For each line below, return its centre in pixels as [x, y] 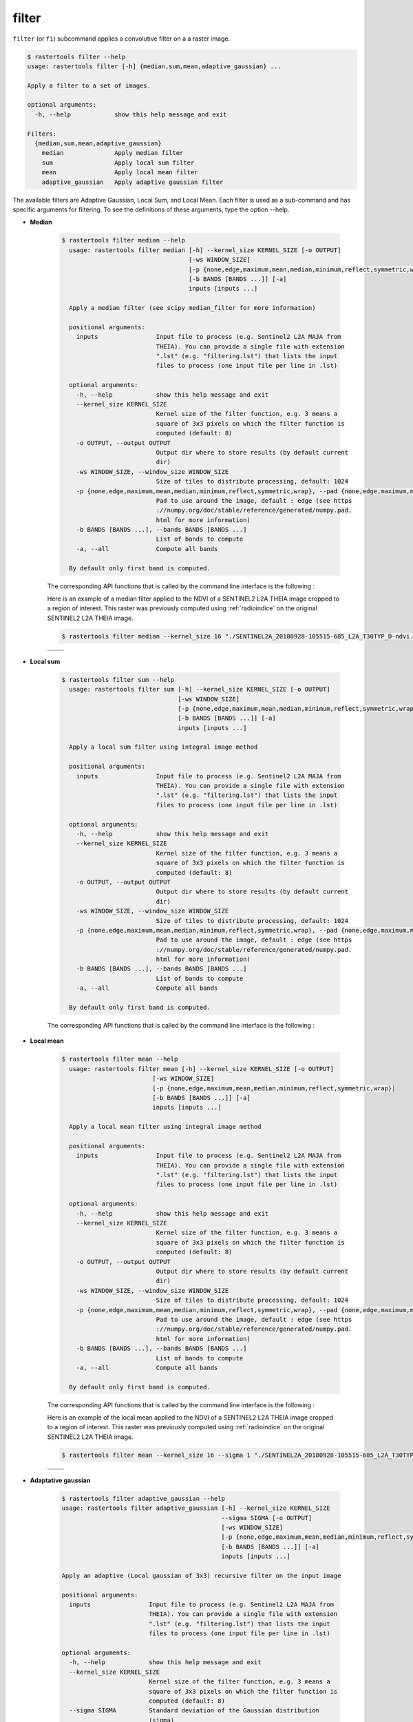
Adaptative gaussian [60, 1480]
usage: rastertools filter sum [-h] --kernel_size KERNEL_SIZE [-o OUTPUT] [200, 689]
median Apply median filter [113, 153]
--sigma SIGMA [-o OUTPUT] [267, 1518]
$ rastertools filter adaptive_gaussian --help [143, 1498]
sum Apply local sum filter [118, 163]
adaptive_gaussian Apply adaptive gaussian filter [133, 182]
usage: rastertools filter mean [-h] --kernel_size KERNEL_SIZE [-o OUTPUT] [201, 1069]
